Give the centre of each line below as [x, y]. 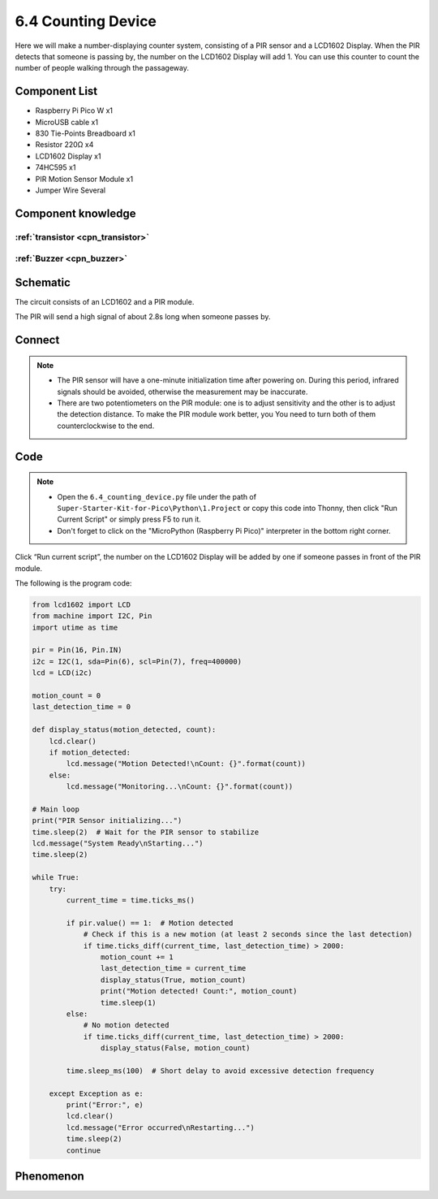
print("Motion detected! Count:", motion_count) [199, 991]
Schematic [43, 282]
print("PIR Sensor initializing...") [107, 821]
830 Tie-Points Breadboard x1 [85, 133]
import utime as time [75, 627]
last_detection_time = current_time [173, 968]
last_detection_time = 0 [82, 707]
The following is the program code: [73, 583]
